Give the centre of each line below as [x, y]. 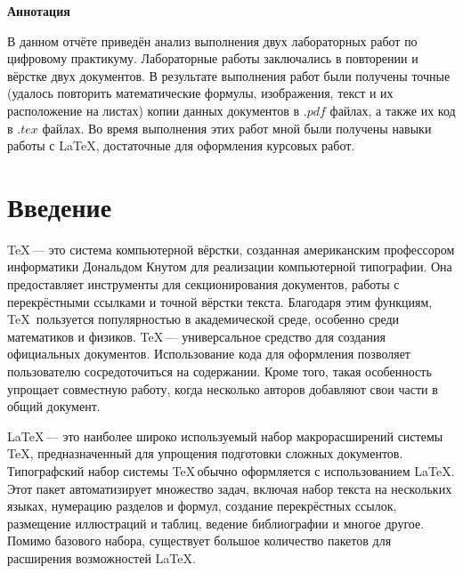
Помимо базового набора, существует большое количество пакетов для [199, 541]
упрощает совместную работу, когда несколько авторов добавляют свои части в [223, 388]
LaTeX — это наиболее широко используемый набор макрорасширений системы [225, 436]
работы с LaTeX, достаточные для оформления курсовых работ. [181, 145]
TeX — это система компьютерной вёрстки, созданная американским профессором [231, 249]
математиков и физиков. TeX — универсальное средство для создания [196, 336]
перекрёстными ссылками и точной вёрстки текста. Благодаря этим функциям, [220, 301]
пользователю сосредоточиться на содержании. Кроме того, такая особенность [219, 371]
